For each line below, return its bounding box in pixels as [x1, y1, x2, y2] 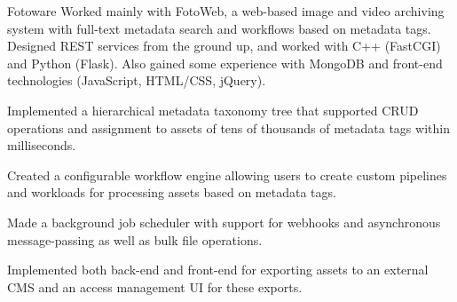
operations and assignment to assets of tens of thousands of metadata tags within [7, 118, 450, 137]
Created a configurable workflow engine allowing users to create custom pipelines [7, 165, 447, 184]
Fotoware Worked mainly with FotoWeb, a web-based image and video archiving [7, 2, 445, 20]
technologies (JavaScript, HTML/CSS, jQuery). [7, 71, 266, 90]
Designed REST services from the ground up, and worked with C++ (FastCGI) [7, 36, 441, 55]
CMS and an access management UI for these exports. [7, 277, 303, 296]
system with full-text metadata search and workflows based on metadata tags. [7, 19, 431, 37]
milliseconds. [7, 136, 76, 155]
